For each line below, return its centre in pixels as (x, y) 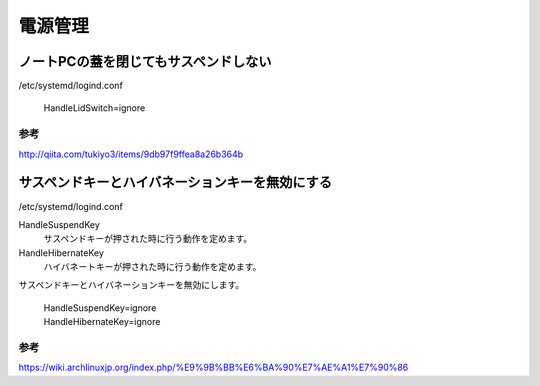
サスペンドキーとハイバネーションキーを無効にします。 (131, 285)
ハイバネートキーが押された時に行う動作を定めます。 (152, 267)
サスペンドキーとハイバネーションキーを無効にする (175, 182)
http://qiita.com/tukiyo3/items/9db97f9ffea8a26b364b (131, 154)
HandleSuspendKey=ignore (100, 307)
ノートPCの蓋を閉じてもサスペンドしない (145, 61)
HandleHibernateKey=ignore (102, 322)
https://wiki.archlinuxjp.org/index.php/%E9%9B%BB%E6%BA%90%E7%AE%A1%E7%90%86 (213, 367)
